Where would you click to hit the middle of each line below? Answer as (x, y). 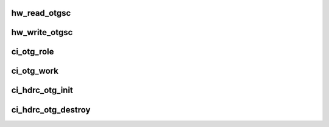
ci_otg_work (35, 71)
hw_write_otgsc (42, 32)
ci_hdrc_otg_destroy (51, 110)
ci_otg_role (33, 52)
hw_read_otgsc (41, 13)
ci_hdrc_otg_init (42, 90)
